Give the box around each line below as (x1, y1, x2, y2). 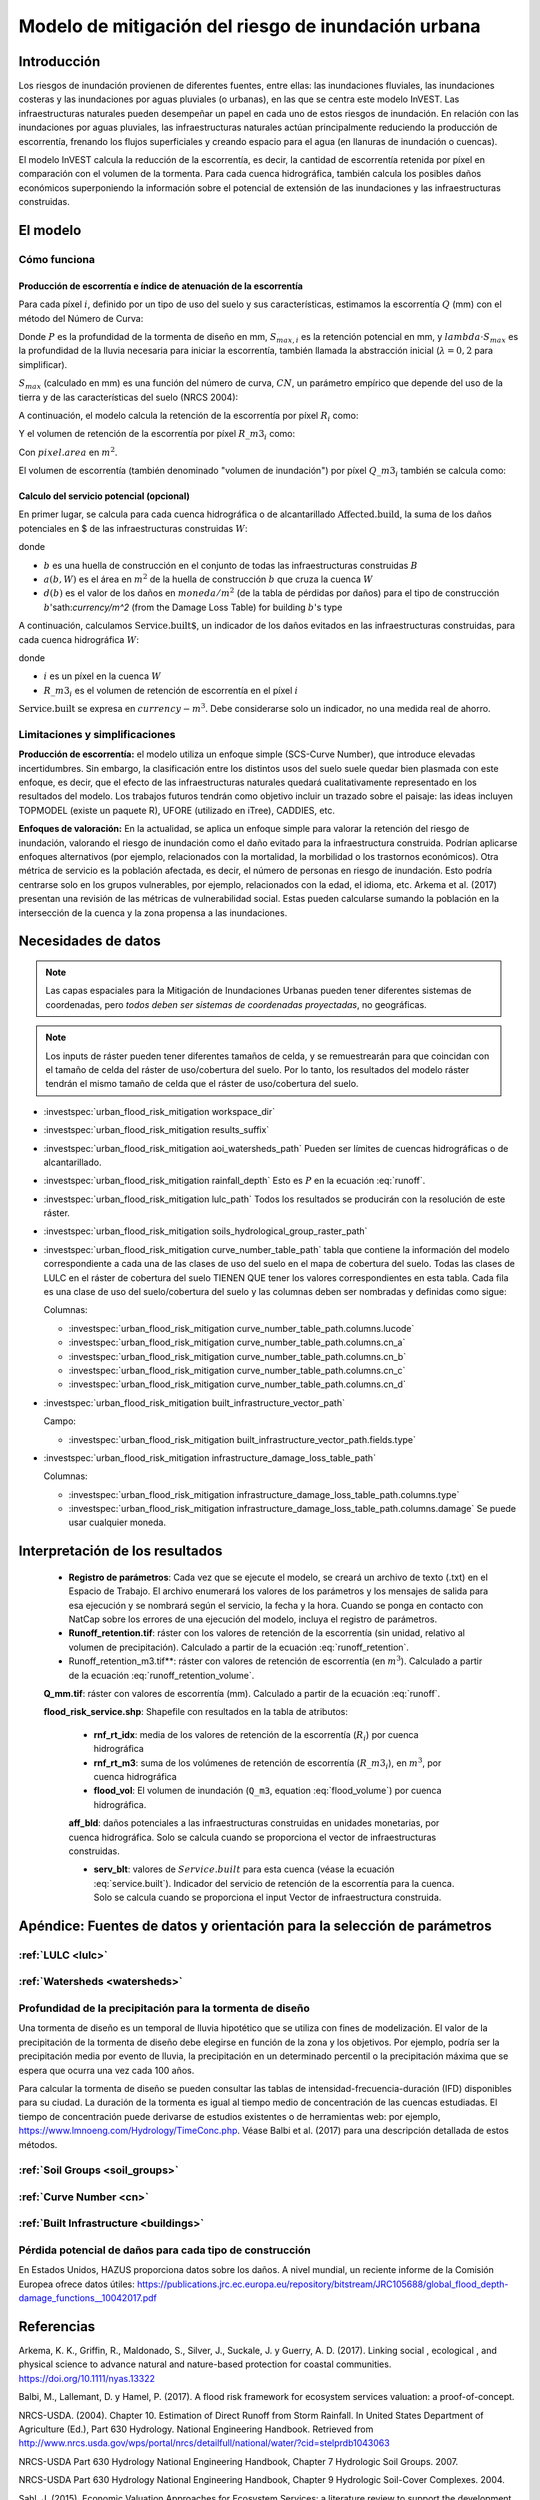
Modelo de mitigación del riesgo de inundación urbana (18, 15, 481, 37)
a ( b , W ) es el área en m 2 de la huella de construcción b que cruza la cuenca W (43, 572, 374, 585)
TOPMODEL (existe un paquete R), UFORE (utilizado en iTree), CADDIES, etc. (18, 804, 335, 816)
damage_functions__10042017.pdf (18, 2292, 157, 2304)
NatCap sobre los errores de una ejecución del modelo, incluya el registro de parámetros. (68, 1613, 438, 1625)
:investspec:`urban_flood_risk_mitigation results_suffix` (43, 1124, 270, 1136)
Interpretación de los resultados (18, 1543, 223, 1560)
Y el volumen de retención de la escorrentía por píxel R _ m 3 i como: (18, 428, 296, 442)
